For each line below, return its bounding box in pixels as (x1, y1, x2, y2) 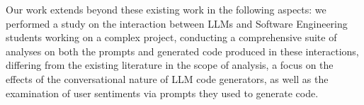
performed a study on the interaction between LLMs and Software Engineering (6, 16, 348, 31)
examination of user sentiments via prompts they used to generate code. (6, 85, 319, 100)
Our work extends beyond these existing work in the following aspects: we (6, 2, 326, 16)
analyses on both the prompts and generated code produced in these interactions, (6, 43, 359, 58)
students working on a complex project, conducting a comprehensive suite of (6, 30, 337, 45)
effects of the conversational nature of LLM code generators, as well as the (6, 71, 329, 86)
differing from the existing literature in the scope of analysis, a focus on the (6, 57, 334, 72)
